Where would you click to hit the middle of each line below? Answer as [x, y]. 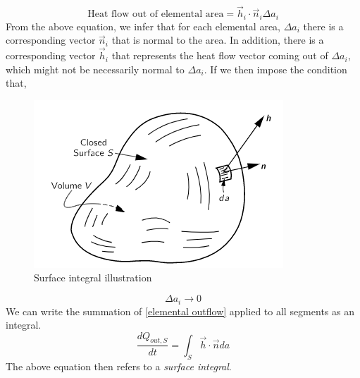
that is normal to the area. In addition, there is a [218, 40]
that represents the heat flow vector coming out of [220, 55]
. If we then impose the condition [275, 69]
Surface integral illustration [93, 278]
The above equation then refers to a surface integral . [119, 366]
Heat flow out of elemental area [156, 14]
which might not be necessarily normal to [95, 69]
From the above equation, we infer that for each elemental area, [143, 26]
